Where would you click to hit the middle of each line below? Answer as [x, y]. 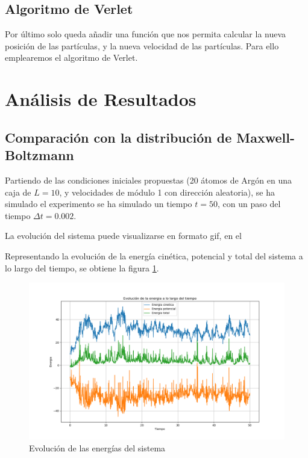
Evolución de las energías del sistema [97, 447]
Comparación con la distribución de [118, 137]
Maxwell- [266, 137]
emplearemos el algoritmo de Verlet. [71, 57]
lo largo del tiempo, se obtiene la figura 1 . [82, 268]
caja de [18, 192]
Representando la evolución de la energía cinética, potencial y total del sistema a [154, 255]
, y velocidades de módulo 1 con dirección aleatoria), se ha [167, 192]
